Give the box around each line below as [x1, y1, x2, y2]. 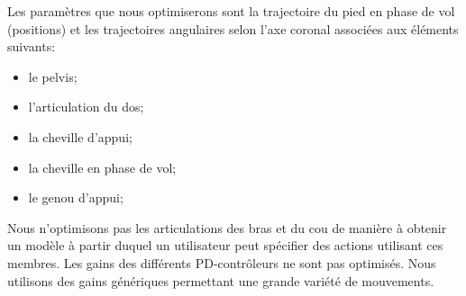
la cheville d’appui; [28, 127, 132, 146]
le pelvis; [28, 67, 78, 85]
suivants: [7, 37, 56, 56]
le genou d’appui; [28, 188, 123, 207]
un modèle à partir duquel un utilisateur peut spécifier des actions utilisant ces [7, 236, 443, 255]
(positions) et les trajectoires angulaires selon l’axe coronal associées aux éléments [7, 19, 459, 38]
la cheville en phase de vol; [28, 157, 177, 176]
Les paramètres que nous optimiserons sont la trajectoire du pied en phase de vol [7, 2, 455, 20]
